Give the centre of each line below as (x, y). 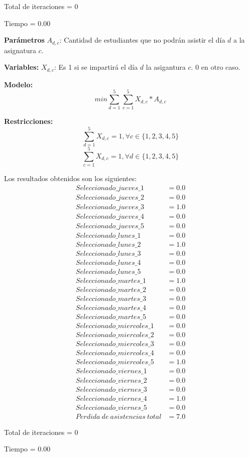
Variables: (22, 67)
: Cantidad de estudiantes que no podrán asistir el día (142, 40)
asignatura (20, 50)
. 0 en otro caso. (216, 67)
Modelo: (19, 84)
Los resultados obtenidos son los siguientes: (71, 178)
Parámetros (24, 40)
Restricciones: (29, 121)
